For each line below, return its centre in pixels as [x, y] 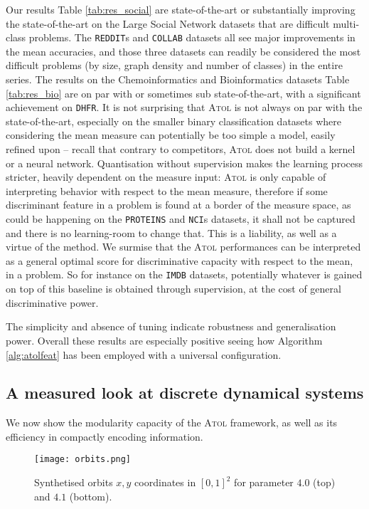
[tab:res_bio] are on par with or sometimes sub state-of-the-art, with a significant [183, 93]
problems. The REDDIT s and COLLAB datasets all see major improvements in [192, 37]
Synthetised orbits [74, 482]
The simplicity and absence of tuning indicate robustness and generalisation [171, 326]
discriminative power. [52, 302]
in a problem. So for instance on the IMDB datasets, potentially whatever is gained [184, 274]
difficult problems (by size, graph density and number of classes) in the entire [174, 65]
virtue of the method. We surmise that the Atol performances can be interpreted [183, 247]
